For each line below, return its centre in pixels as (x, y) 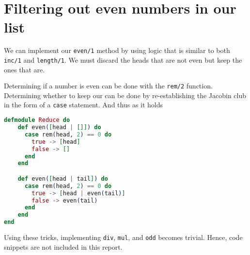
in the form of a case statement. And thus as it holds (84, 105)
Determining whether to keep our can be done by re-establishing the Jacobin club (125, 95)
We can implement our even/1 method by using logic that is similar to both (117, 50)
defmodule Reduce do (37, 120)
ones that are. (24, 69)
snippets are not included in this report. (63, 246)
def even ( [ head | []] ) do (59, 127)
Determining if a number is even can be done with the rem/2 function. (108, 86)
